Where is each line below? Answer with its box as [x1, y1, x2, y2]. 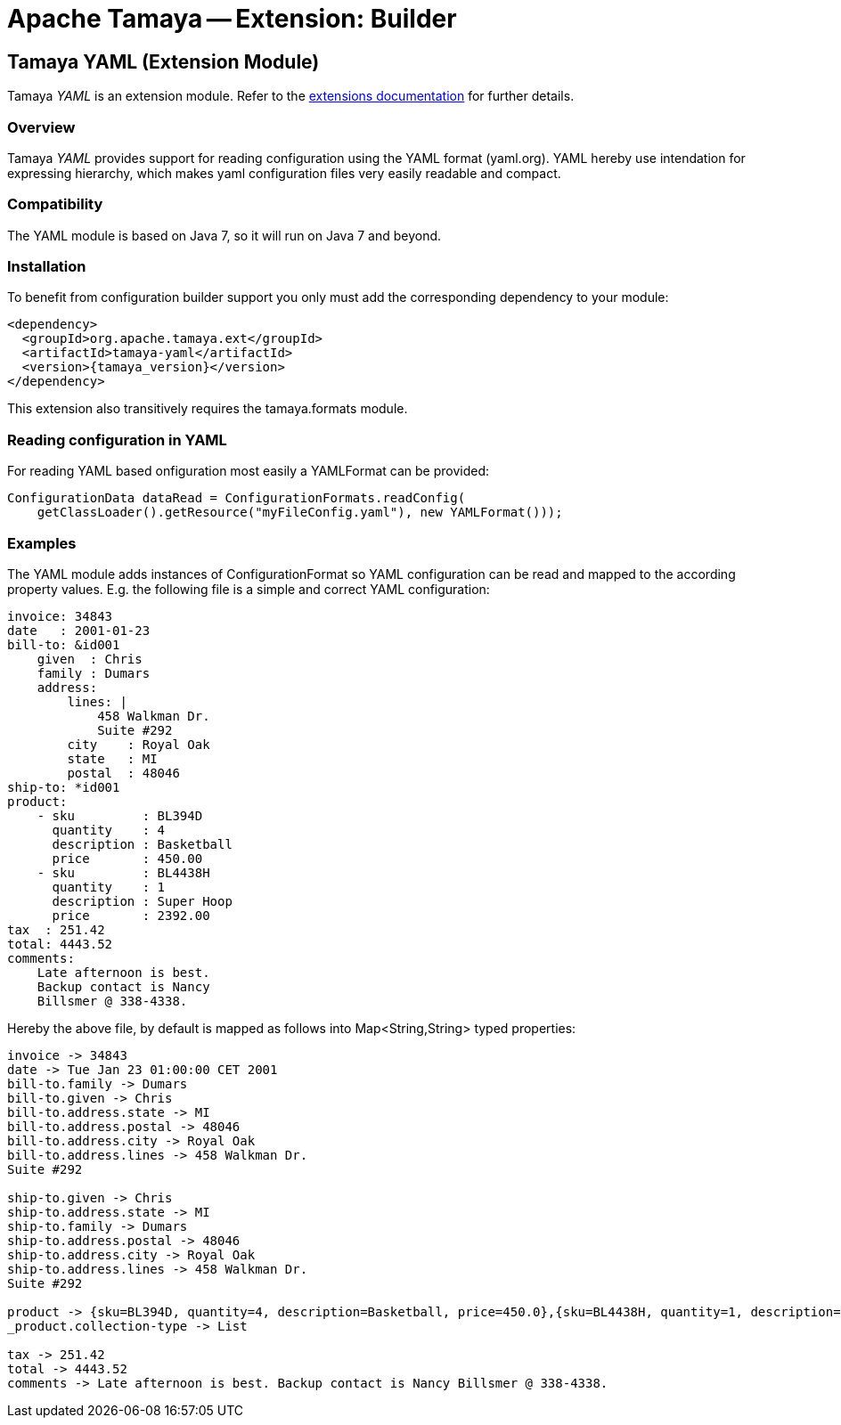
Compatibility [7, 195, 103, 214]
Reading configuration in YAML [7, 430, 227, 449]
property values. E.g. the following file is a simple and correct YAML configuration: [7, 581, 490, 597]
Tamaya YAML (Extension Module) [7, 50, 320, 73]
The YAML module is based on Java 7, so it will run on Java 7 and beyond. [7, 227, 442, 243]
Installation [7, 257, 86, 276]
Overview [7, 118, 76, 136]
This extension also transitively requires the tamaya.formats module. [7, 401, 408, 417]
